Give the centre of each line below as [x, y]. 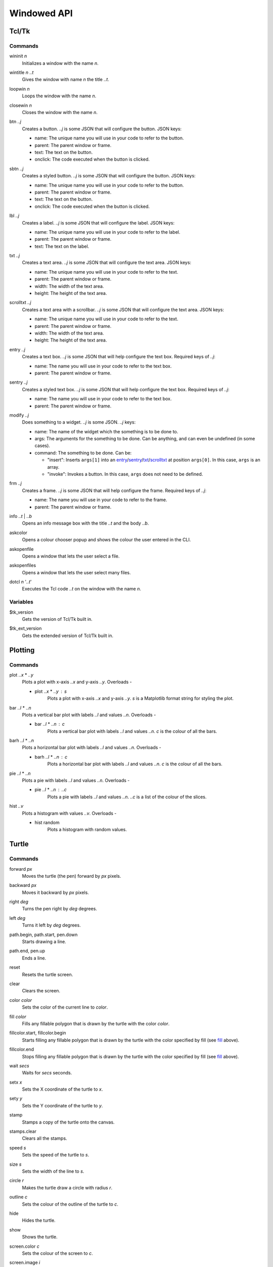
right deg [19, 902]
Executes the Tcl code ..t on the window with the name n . [82, 589]
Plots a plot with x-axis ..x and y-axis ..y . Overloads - [77, 682]
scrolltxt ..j [20, 303]
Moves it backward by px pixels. [56, 892]
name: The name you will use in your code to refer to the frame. [101, 500]
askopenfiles [23, 566]
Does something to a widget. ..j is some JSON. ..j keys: [79, 422]
